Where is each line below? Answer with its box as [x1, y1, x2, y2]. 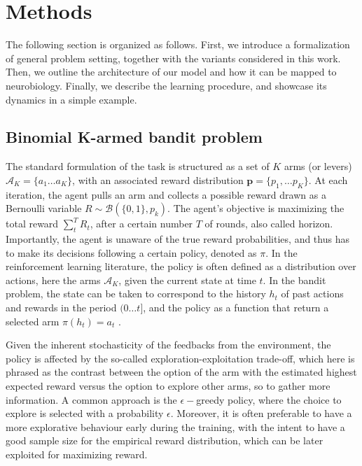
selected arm [6, 313, 60, 328]
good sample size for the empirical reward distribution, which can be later [6, 433, 323, 448]
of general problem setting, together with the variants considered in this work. [6, 50, 341, 65]
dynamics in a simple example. [6, 92, 137, 106]
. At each [308, 172, 348, 187]
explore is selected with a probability [6, 406, 164, 421]
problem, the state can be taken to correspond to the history [6, 286, 266, 301]
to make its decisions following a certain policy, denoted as [6, 245, 257, 260]
